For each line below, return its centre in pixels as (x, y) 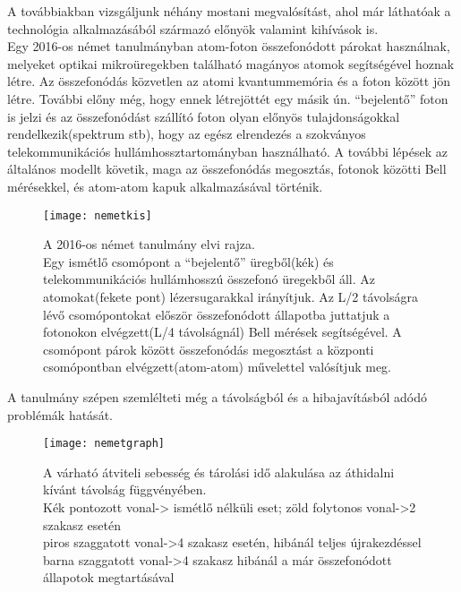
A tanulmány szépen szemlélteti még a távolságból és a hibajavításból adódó (217, 396)
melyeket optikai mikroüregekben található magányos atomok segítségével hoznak (231, 63)
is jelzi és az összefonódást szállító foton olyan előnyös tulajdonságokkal (204, 116)
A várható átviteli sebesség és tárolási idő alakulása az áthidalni (219, 472)
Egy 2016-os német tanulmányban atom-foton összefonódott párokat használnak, (229, 46)
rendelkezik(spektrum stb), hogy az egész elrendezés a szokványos (187, 134)
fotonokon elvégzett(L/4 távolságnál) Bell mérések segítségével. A (222, 332)
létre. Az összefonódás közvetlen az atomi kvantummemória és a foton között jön (229, 81)
